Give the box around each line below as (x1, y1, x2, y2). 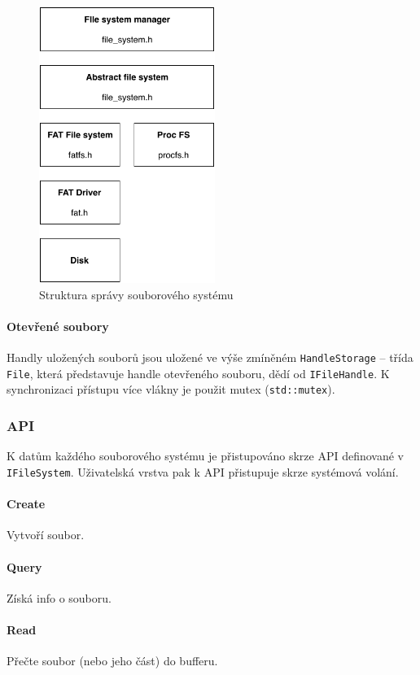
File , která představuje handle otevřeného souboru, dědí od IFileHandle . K (7, 364, 390, 381)
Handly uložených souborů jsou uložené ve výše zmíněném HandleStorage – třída (7, 349, 413, 366)
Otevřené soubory (7, 317, 109, 334)
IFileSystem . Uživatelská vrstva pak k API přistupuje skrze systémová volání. (7, 463, 399, 480)
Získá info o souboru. (7, 589, 112, 606)
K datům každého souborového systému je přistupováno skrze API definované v (7, 447, 404, 464)
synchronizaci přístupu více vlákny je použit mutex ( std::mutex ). (7, 381, 335, 398)
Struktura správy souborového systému (39, 285, 234, 303)
